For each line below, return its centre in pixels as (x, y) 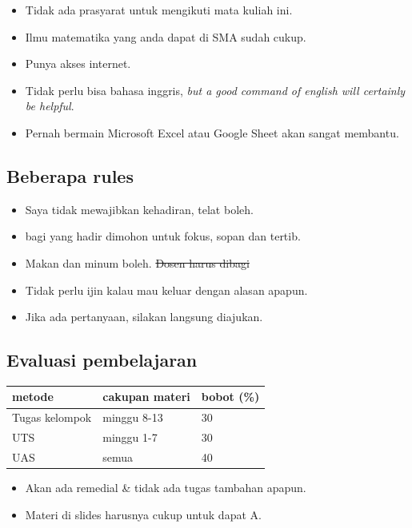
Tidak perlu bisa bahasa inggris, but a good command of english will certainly (215, 90)
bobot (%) (230, 397)
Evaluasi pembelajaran (102, 360)
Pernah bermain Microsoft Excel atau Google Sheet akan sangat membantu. (212, 132)
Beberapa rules (70, 175)
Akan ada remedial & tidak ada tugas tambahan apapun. (166, 488)
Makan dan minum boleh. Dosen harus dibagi (137, 262)
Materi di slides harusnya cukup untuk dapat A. (143, 514)
